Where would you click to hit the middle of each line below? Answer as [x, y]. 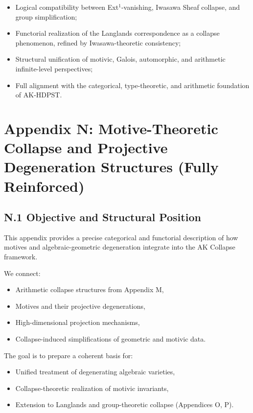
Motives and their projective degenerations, [80, 306]
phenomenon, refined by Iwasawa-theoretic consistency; [98, 42]
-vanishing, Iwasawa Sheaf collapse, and [181, 7]
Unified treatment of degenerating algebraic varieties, [95, 372]
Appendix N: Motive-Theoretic [111, 128]
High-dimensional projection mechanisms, [78, 322]
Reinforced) [44, 186]
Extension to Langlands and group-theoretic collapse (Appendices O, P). [125, 404]
